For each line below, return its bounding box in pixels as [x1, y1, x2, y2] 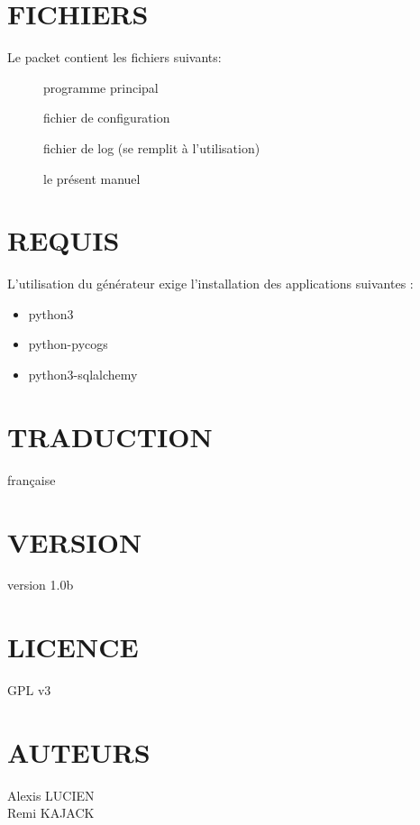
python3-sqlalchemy [28, 365, 138, 383]
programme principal [43, 78, 159, 96]
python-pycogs [28, 335, 108, 353]
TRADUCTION [7, 417, 213, 454]
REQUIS [7, 222, 120, 259]
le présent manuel [43, 169, 141, 188]
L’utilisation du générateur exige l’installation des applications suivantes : [7, 274, 414, 293]
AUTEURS [7, 733, 151, 770]
